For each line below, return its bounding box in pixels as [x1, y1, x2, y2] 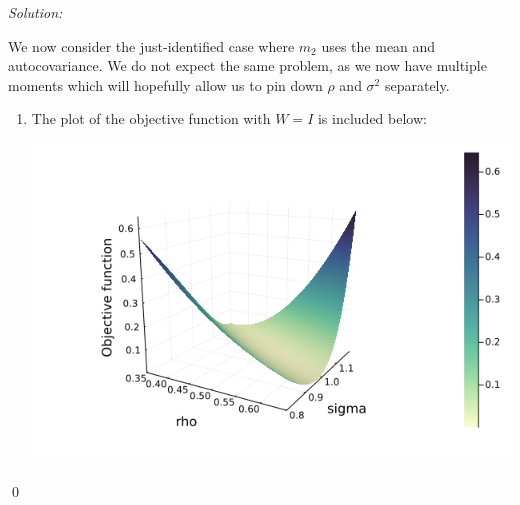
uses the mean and [321, 35, 436, 56]
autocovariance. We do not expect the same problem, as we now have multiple [8, 55, 487, 76]
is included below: [317, 108, 427, 129]
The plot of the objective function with [31, 108, 271, 129]
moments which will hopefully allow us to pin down [8, 74, 323, 95]
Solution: [8, 2, 63, 22]
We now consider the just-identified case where [8, 35, 295, 56]
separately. [384, 74, 450, 95]
